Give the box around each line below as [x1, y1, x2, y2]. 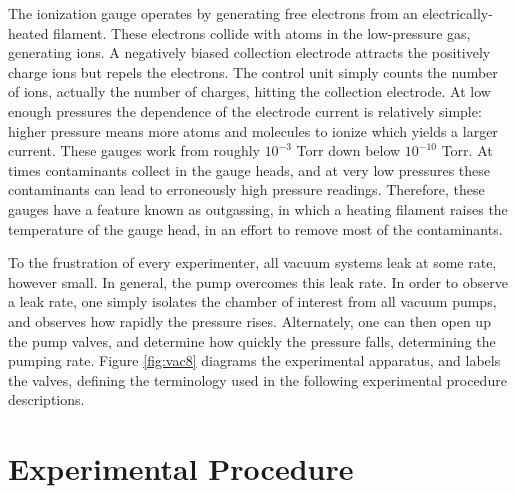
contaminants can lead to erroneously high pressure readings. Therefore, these [8, 179, 485, 200]
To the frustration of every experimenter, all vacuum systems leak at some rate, [8, 252, 497, 273]
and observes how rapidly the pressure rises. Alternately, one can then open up [8, 310, 491, 331]
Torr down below [296, 140, 401, 161]
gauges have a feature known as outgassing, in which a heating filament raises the [8, 198, 508, 219]
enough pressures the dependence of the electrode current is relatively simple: [8, 100, 482, 121]
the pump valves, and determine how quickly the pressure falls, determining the [8, 330, 496, 351]
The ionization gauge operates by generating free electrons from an [8, 3, 418, 23]
